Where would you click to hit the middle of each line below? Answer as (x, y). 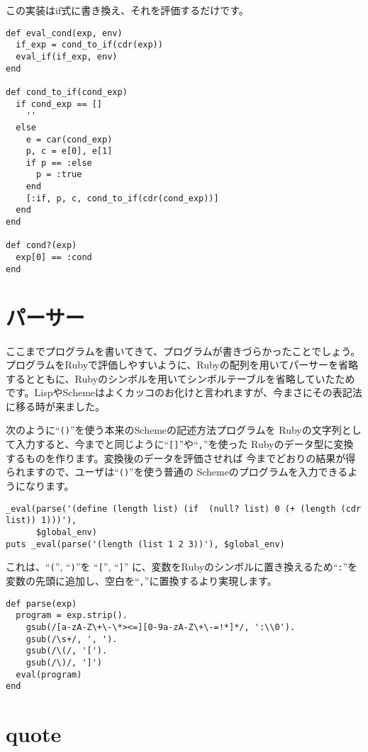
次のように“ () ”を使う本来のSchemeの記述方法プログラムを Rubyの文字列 (174, 430)
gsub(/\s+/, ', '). (72, 639)
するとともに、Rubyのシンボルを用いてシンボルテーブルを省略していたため (180, 378)
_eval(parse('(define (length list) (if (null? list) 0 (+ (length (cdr (184, 509)
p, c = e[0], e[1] (69, 151)
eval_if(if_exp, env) (67, 56)
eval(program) (49, 674)
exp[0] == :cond (54, 258)
